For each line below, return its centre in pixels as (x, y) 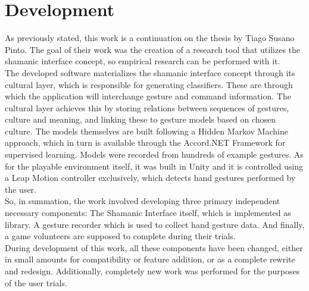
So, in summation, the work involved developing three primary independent (143, 201)
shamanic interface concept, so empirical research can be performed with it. (143, 61)
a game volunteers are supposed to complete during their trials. (120, 236)
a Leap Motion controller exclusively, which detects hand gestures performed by (150, 178)
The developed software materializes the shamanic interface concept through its (150, 72)
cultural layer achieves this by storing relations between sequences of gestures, (147, 107)
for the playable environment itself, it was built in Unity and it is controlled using (154, 166)
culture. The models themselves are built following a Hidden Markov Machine (146, 131)
